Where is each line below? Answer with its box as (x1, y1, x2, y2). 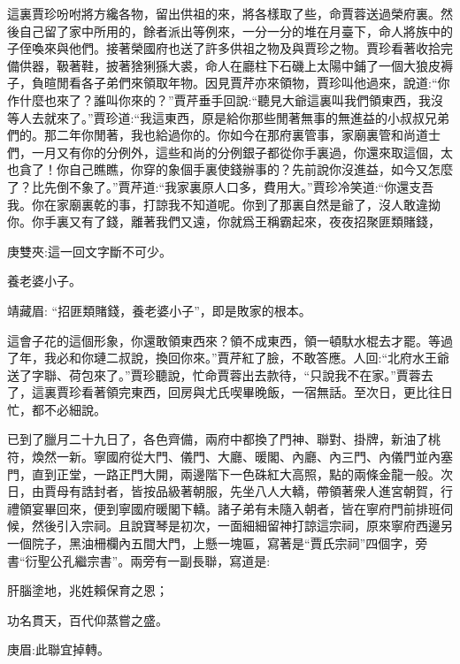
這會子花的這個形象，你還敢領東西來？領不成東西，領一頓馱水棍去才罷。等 (7, 331, 441, 349)
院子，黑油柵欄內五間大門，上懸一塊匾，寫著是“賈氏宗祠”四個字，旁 (31, 534, 428, 553)
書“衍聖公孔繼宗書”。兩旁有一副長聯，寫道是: (7, 551, 271, 569)
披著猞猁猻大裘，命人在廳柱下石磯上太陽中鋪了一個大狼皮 (105, 56, 441, 74)
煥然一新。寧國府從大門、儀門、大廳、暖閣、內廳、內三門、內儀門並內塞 (31, 447, 453, 466)
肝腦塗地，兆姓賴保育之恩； (7, 581, 168, 599)
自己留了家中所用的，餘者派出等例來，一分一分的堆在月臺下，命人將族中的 (19, 21, 453, 40)
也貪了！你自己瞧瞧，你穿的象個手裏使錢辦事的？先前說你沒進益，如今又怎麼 (7, 160, 453, 179)
